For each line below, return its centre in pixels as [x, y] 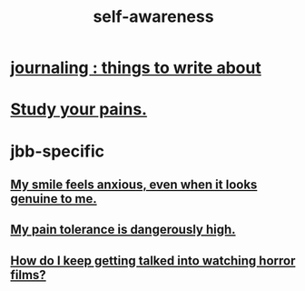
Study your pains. [79, 110]
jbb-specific [58, 151]
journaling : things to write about [136, 68]
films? [28, 275]
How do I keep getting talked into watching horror [153, 261]
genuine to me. [54, 199]
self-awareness [153, 17]
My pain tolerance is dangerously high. [123, 230]
